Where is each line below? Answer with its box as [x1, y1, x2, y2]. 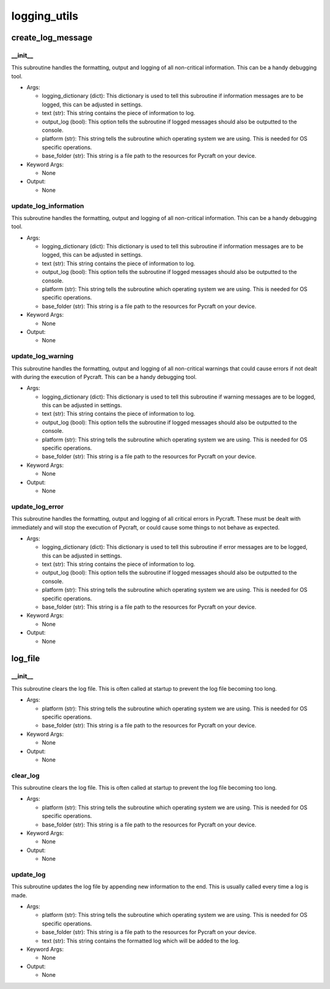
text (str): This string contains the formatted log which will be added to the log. [42, 937, 240, 944]
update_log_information [11, 202, 84, 210]
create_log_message [11, 32, 93, 43]
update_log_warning [11, 352, 74, 361]
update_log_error [11, 502, 64, 510]
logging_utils [11, 9, 79, 23]
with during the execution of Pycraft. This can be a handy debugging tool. [11, 373, 197, 380]
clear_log [11, 771, 40, 779]
